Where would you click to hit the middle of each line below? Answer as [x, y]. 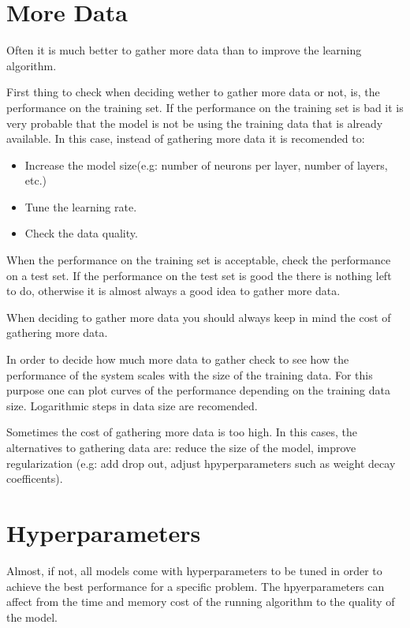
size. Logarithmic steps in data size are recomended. [132, 405]
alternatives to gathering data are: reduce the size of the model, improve [181, 447]
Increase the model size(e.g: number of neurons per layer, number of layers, [206, 164]
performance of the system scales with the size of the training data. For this [190, 374]
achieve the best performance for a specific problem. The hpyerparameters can [196, 586]
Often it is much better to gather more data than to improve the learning [184, 50]
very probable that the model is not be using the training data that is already [195, 123]
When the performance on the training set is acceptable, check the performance [199, 260]
